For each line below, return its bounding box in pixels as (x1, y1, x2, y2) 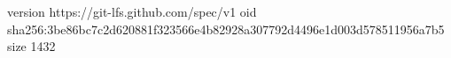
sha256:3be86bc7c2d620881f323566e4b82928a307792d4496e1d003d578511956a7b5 (7, 19, 445, 38)
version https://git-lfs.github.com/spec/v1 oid (7, 3, 257, 20)
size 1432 (7, 37, 56, 55)
